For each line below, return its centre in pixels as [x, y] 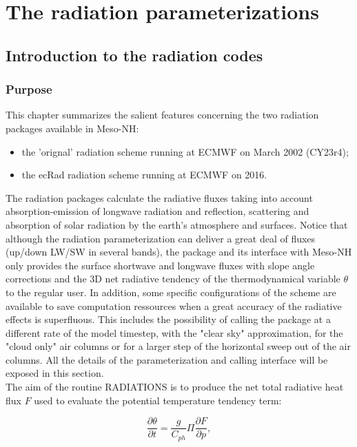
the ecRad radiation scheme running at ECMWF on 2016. [144, 175]
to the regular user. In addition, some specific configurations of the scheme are [171, 292]
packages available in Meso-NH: [72, 128]
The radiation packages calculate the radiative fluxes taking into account [159, 197]
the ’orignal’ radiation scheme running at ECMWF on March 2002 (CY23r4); [185, 151]
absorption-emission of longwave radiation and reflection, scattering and [157, 211]
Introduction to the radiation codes [134, 55]
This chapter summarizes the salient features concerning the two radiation [162, 115]
